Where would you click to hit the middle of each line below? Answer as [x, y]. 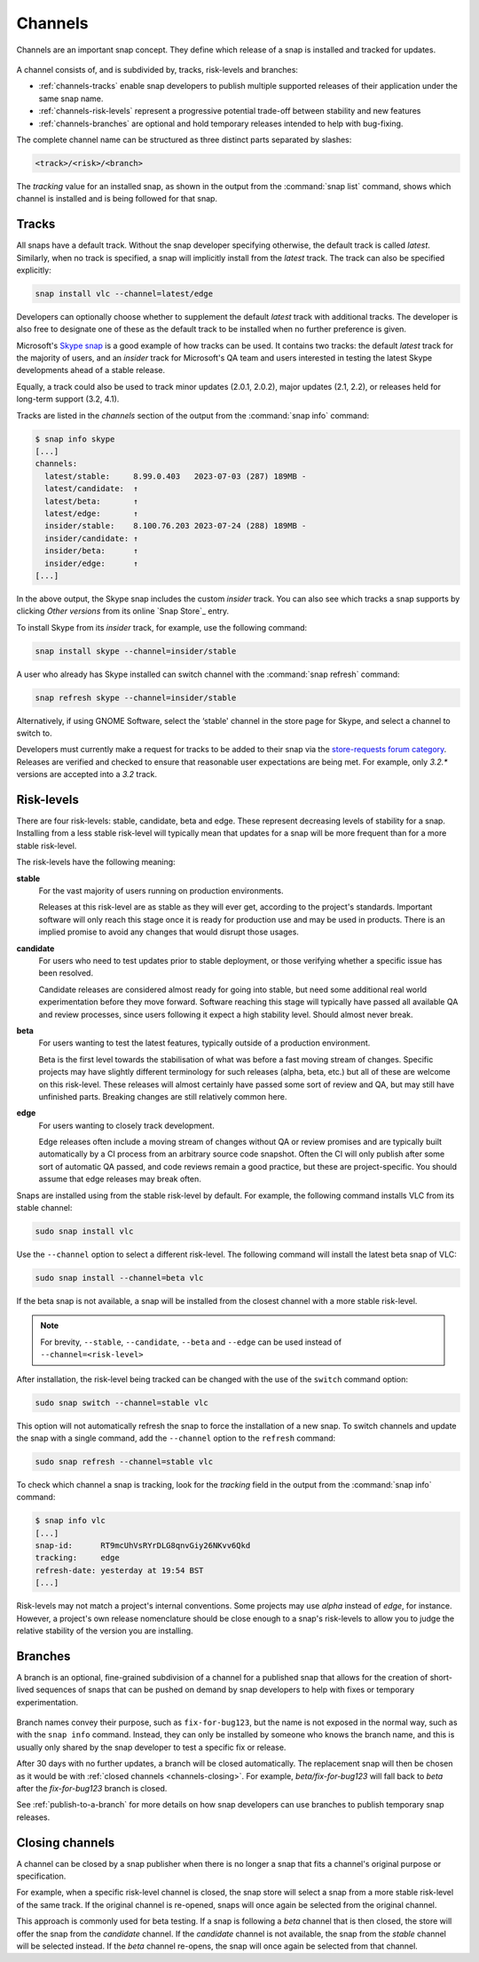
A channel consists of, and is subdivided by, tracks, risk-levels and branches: [157, 69]
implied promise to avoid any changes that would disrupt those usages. [169, 932]
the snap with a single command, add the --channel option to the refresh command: [176, 1438]
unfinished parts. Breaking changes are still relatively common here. [163, 1096]
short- [441, 1677]
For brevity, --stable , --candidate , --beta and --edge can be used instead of [191, 1342]
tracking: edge [77, 1558]
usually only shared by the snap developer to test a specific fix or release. [151, 1747]
